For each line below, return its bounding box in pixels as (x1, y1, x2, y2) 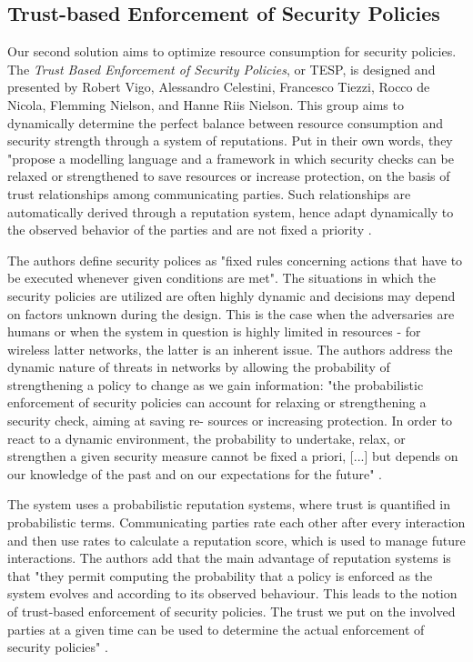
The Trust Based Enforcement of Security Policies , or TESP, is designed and (7, 59, 436, 78)
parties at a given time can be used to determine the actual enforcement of (7, 619, 425, 638)
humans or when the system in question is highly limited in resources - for (7, 322, 421, 341)
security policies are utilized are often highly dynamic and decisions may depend (7, 286, 456, 305)
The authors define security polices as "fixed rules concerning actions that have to (7, 250, 463, 269)
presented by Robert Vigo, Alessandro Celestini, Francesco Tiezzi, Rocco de (7, 77, 430, 96)
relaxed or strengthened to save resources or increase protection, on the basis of (7, 166, 450, 186)
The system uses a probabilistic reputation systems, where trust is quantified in (7, 495, 451, 514)
